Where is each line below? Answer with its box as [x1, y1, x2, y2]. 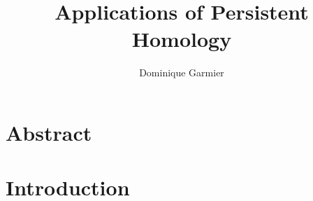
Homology [131, 25, 232, 53]
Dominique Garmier [139, 65, 224, 80]
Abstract [6, 118, 92, 146]
